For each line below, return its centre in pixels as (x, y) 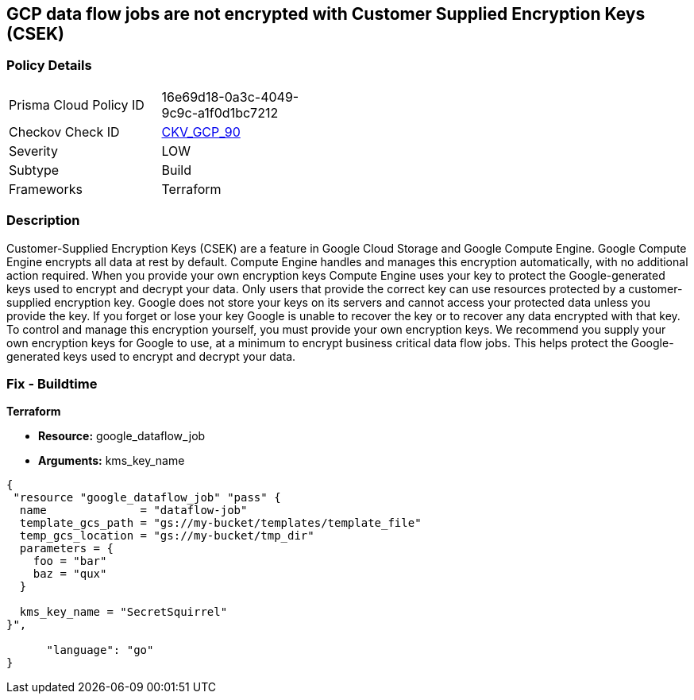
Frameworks (46, 189)
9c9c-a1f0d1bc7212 (220, 112)
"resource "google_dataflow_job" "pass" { (147, 498)
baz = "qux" (70, 574)
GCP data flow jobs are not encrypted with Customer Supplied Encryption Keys (326, 14)
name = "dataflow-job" (133, 510)
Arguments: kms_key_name (112, 461)
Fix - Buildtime (52, 383)
